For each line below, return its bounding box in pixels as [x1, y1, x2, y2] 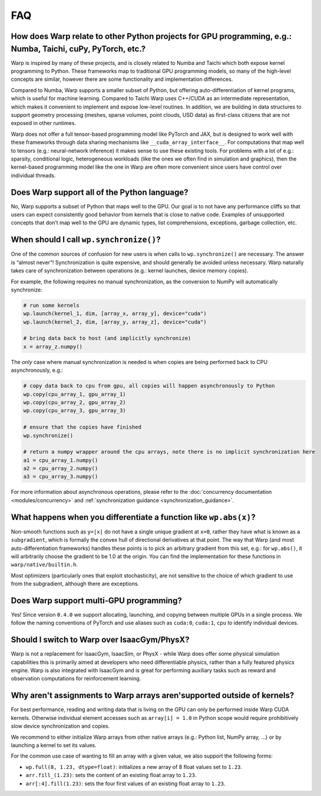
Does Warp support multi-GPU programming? [11, 595, 182, 605]
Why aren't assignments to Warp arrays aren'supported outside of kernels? [11, 690, 294, 700]
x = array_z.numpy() [23, 343, 82, 350]
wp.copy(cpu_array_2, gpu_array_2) [23, 399, 126, 405]
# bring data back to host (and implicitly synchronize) [23, 335, 191, 342]
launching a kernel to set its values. [11, 741, 97, 749]
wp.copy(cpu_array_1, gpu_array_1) [23, 391, 126, 398]
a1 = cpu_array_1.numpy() [23, 457, 98, 463]
